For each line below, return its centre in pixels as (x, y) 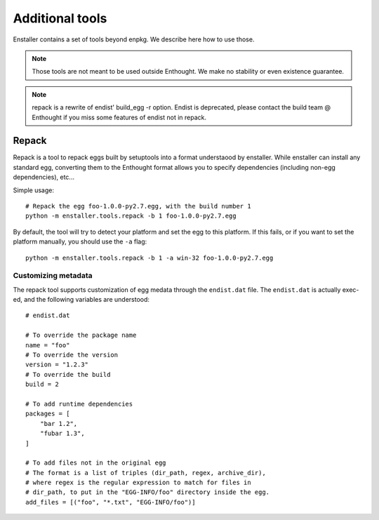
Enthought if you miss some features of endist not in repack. (119, 117)
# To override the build (68, 374)
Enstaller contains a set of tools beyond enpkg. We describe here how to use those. (134, 39)
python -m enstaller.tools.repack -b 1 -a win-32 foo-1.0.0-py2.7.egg (149, 258)
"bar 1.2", (59, 424)
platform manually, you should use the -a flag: (80, 241)
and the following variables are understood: (87, 300)
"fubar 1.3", (62, 434)
